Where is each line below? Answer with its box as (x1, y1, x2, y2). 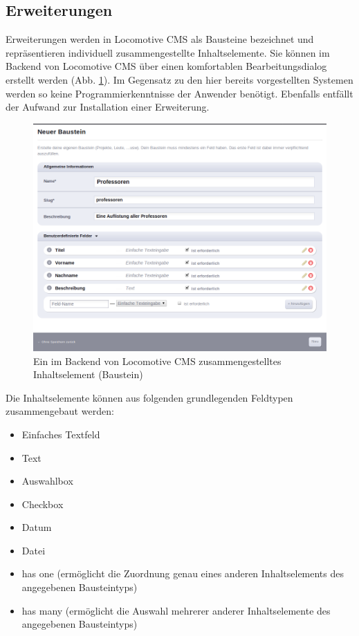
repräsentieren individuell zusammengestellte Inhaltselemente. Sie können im (6, 45, 330, 59)
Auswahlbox (21, 474, 73, 488)
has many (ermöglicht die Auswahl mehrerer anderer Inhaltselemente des (21, 603, 331, 617)
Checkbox (21, 496, 64, 511)
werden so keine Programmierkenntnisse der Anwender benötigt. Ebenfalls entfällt (6, 86, 353, 100)
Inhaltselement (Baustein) (33, 367, 143, 382)
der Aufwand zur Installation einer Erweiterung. (6, 100, 210, 114)
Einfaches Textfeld (21, 427, 100, 441)
